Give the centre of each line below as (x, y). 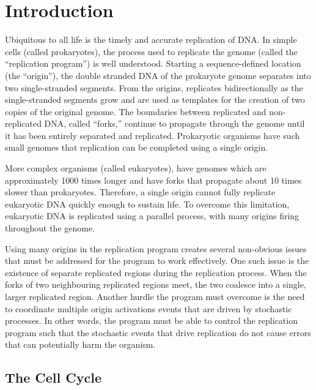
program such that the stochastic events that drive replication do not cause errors (158, 332)
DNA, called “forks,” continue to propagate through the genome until (175, 123)
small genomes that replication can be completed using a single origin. (137, 147)
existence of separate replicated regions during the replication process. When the (156, 272)
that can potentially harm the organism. (80, 344)
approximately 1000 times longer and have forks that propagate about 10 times (153, 180)
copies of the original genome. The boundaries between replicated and (136, 111)
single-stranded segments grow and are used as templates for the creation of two (155, 99)
